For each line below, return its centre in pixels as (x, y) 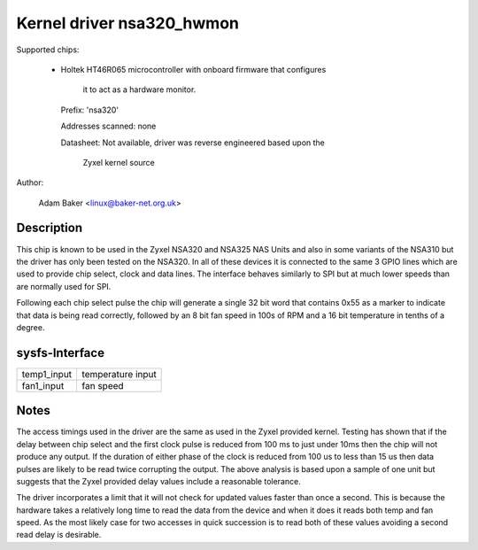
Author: (30, 182)
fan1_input (43, 385)
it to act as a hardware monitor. (139, 89)
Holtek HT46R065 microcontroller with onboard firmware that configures (193, 69)
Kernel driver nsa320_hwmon (127, 23)
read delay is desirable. (59, 535)
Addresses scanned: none (108, 126)
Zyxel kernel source (119, 162)
